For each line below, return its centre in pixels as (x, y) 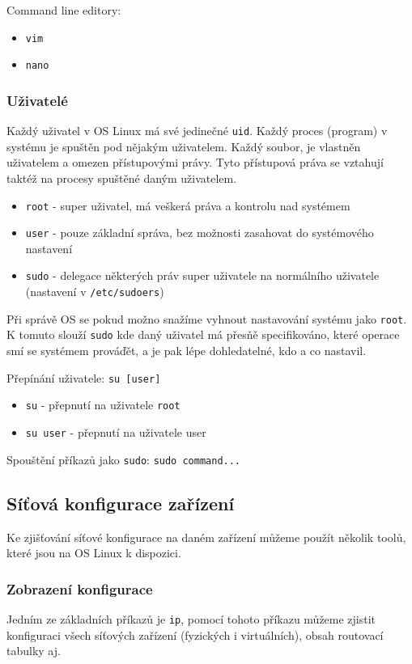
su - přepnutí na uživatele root (103, 405)
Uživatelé (37, 100)
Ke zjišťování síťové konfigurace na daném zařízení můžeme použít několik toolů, (206, 537)
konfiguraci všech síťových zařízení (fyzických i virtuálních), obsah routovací (195, 634)
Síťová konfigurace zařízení (121, 503)
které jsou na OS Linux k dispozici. (94, 553)
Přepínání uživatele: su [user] (84, 377)
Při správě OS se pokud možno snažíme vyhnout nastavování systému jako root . (207, 318)
